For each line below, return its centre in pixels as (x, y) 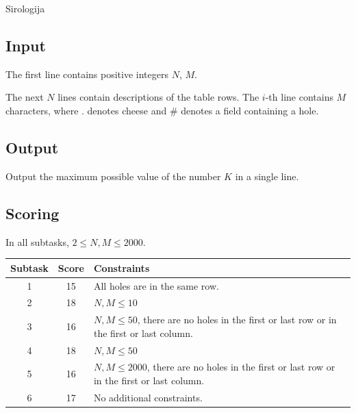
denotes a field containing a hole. (250, 110)
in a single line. (267, 176)
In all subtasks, (37, 241)
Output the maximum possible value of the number (113, 176)
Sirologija (25, 8)
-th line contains (299, 97)
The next (25, 97)
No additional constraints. (148, 397)
